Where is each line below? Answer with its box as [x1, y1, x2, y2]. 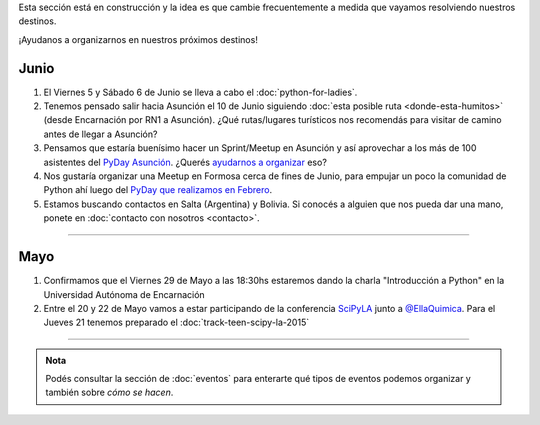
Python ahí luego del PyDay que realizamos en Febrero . [43, 184, 273, 196]
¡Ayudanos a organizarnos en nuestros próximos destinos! [18, 33, 259, 45]
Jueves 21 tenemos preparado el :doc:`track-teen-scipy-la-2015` [43, 316, 310, 329]
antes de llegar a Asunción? [43, 128, 158, 140]
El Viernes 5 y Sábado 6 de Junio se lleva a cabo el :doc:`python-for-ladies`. [43, 86, 358, 98]
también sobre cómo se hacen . [45, 386, 174, 399]
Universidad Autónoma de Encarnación [43, 288, 205, 300]
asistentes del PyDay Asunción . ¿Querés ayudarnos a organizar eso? [43, 156, 327, 168]
